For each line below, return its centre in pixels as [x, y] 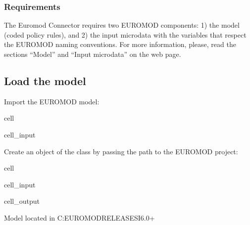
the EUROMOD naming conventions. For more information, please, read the [120, 44]
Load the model [45, 80]
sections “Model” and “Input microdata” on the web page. [93, 54]
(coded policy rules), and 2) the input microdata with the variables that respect [125, 34]
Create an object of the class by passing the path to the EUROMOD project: [121, 151]
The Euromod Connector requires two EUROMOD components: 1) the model [122, 25]
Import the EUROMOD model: [52, 101]
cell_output [22, 201]
